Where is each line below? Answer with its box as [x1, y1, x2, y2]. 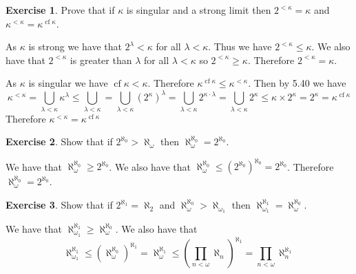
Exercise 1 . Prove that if [6, 3, 115, 17]
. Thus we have [208, 39, 272, 54]
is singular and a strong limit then [126, 3, 271, 17]
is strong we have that [28, 39, 122, 54]
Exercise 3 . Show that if [6, 198, 113, 212]
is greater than [70, 52, 132, 67]
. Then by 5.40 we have [248, 76, 346, 90]
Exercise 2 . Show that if [6, 134, 113, 149]
